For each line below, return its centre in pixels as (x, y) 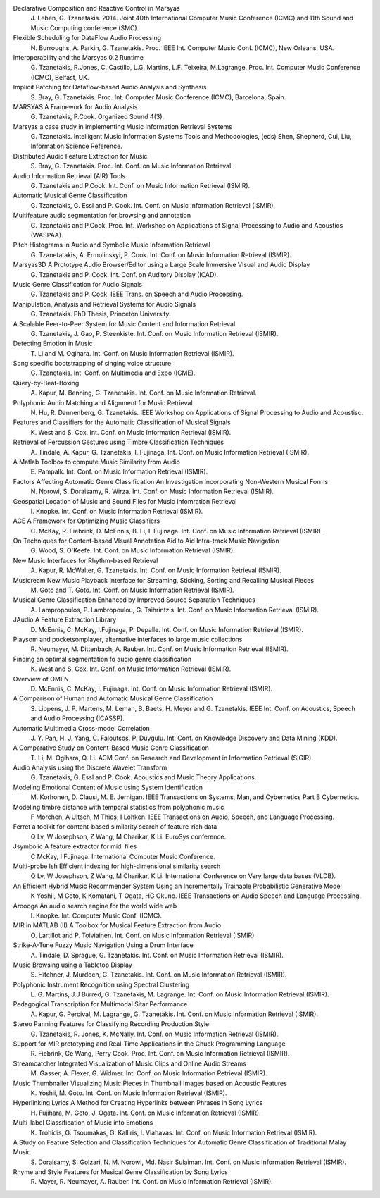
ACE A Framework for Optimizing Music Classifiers (87, 521)
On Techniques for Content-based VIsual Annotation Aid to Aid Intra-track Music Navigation (146, 541)
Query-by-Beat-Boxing (46, 383)
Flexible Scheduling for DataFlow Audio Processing (87, 38)
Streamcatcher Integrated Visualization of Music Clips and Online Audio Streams (129, 1063)
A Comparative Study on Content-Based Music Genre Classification (111, 748)
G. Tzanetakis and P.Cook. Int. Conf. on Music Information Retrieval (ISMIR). (140, 186)
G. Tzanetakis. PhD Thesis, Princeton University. (101, 314)
